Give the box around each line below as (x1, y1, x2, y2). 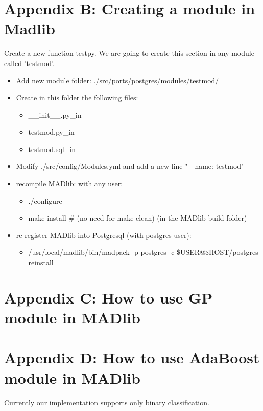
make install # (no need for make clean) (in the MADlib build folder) (28, 212, 247, 223)
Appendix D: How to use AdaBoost (4, 347, 260, 368)
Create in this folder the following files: (16, 92, 138, 103)
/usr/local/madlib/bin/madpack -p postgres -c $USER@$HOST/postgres (28, 247, 258, 257)
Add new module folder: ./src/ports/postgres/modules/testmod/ (16, 75, 219, 85)
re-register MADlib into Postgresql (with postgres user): (16, 229, 192, 240)
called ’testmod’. (4, 57, 55, 68)
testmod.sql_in (28, 143, 76, 154)
